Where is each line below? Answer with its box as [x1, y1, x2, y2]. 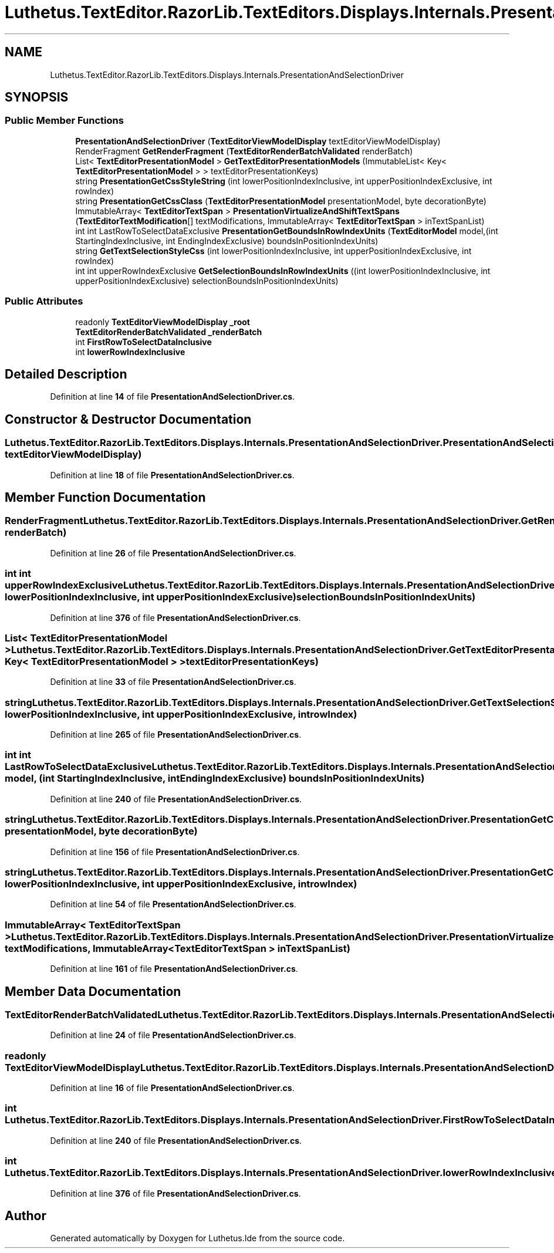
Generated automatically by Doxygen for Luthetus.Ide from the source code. [50, 1233, 345, 1244]
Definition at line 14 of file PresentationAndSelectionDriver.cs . [50, 391, 295, 402]
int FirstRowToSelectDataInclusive [75, 336, 212, 347]
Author [5, 1208, 46, 1223]
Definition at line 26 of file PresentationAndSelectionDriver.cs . [50, 548, 296, 558]
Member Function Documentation [5, 490, 206, 505]
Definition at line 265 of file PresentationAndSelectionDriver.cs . [50, 729, 302, 740]
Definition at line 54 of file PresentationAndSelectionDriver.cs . [50, 899, 296, 910]
